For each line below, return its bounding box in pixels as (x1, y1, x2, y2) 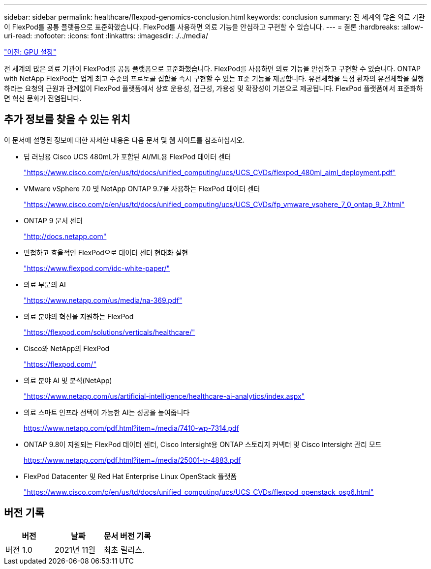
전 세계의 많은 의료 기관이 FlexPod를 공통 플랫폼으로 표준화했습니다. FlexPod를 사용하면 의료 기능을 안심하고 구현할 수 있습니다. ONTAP (4, 64, 421, 73)
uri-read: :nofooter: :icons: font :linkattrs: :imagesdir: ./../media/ (4, 31, 209, 40)
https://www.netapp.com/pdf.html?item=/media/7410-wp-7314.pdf (24, 423, 239, 432)
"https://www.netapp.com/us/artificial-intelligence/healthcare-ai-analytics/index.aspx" (24, 391, 305, 400)
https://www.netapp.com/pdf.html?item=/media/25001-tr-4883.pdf (24, 455, 241, 464)
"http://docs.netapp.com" (24, 232, 107, 240)
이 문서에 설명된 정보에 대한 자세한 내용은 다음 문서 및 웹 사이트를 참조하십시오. (4, 135, 245, 144)
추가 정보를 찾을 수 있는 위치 (4, 113, 130, 126)
